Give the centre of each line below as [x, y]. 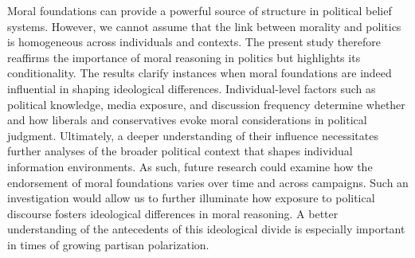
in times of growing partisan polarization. [108, 244]
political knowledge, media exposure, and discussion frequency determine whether [206, 104]
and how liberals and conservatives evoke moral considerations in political [187, 120]
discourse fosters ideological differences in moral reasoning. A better [173, 213]
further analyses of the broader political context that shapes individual [180, 151]
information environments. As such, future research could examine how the [190, 166]
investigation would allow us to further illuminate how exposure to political [191, 198]
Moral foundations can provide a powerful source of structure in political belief [200, 10]
